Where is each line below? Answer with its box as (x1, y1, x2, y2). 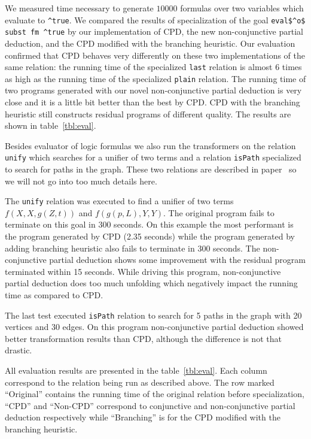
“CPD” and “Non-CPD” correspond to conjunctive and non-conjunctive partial (5, 399, 295, 411)
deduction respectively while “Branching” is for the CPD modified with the (5, 411, 280, 423)
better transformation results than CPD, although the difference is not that (5, 332, 282, 344)
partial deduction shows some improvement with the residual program (49, 253, 306, 266)
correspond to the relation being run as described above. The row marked (5, 376, 275, 388)
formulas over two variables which (180, 2, 304, 14)
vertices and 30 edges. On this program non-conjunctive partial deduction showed (5, 320, 304, 333)
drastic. (5, 344, 32, 356)
